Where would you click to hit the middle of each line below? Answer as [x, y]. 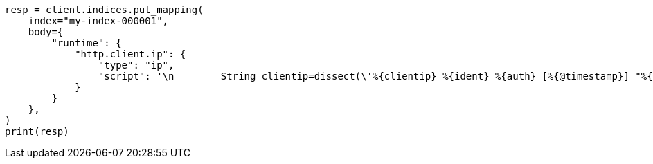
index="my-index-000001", [98, 21]
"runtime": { [87, 43]
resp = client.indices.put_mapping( [104, 10]
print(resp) [37, 131]
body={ [46, 32]
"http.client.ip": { [131, 54]
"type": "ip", [136, 65]
